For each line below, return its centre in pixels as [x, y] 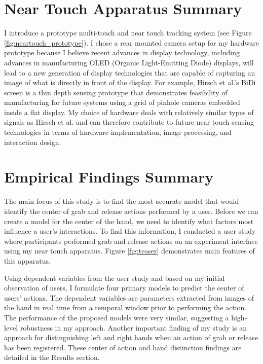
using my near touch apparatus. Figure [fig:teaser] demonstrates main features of [129, 251]
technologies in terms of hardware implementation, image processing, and [118, 132]
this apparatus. [27, 260]
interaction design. [33, 142]
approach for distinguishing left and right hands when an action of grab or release [131, 337]
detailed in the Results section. [52, 357]
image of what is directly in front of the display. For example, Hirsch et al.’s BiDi [130, 82]
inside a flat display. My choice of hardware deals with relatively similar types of [129, 112]
